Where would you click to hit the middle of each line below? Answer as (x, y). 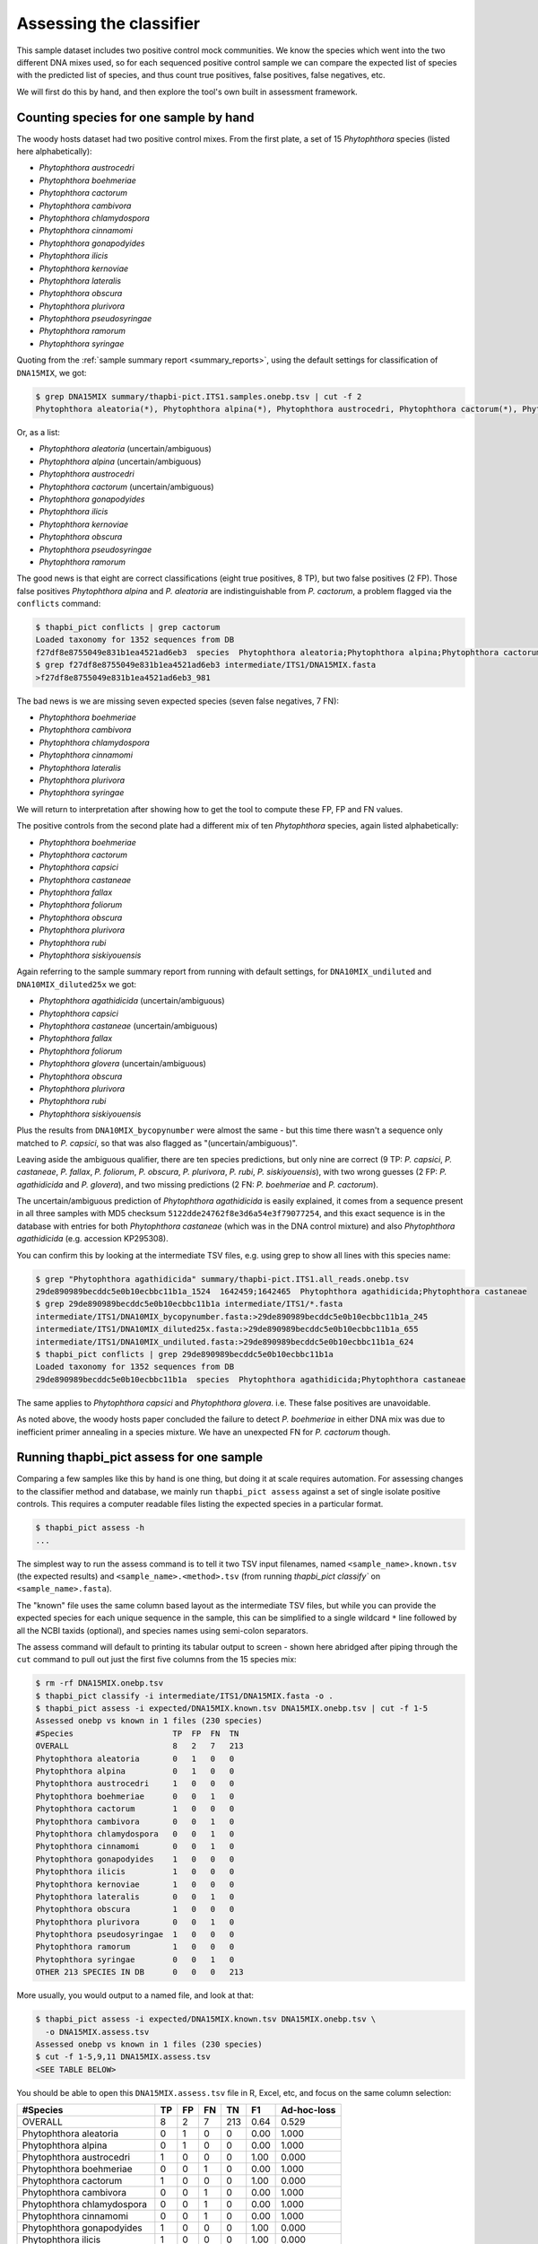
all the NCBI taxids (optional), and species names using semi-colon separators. (162, 1630)
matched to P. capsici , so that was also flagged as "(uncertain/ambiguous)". (157, 1143)
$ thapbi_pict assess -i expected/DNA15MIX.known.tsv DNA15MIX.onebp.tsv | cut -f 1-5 (232, 1709)
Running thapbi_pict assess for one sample (140, 1457)
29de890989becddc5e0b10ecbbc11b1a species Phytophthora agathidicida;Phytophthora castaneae (251, 1379)
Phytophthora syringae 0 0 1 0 (135, 1959)
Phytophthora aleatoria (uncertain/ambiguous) (126, 449)
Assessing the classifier (108, 23)
